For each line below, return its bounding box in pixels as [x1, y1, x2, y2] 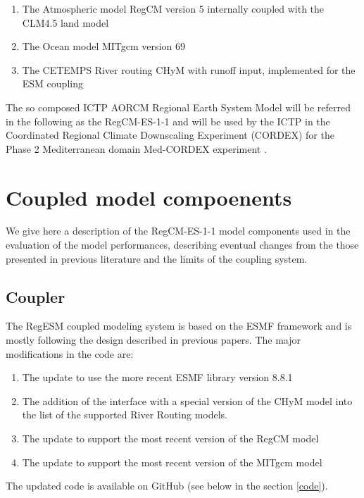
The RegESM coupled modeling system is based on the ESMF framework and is [6, 318, 352, 333]
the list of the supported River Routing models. [22, 407, 228, 422]
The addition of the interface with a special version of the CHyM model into [22, 393, 353, 408]
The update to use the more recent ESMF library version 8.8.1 [22, 370, 293, 385]
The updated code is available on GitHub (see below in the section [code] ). [6, 478, 328, 493]
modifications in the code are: [6, 346, 134, 361]
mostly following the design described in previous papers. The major [6, 332, 301, 347]
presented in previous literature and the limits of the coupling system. [6, 251, 308, 266]
